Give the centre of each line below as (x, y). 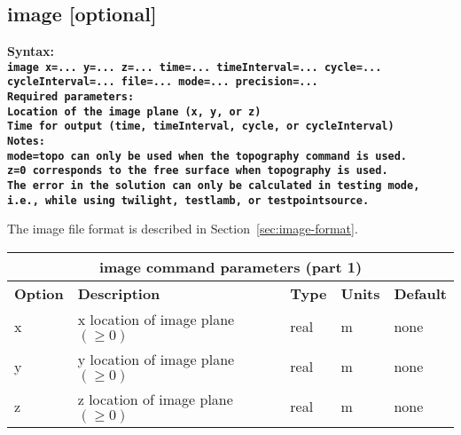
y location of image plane (156, 359)
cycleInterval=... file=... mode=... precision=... (163, 82)
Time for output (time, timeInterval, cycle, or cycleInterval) (201, 127)
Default (420, 293)
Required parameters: (71, 97)
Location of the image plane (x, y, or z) (134, 111)
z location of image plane (155, 399)
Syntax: (31, 51)
